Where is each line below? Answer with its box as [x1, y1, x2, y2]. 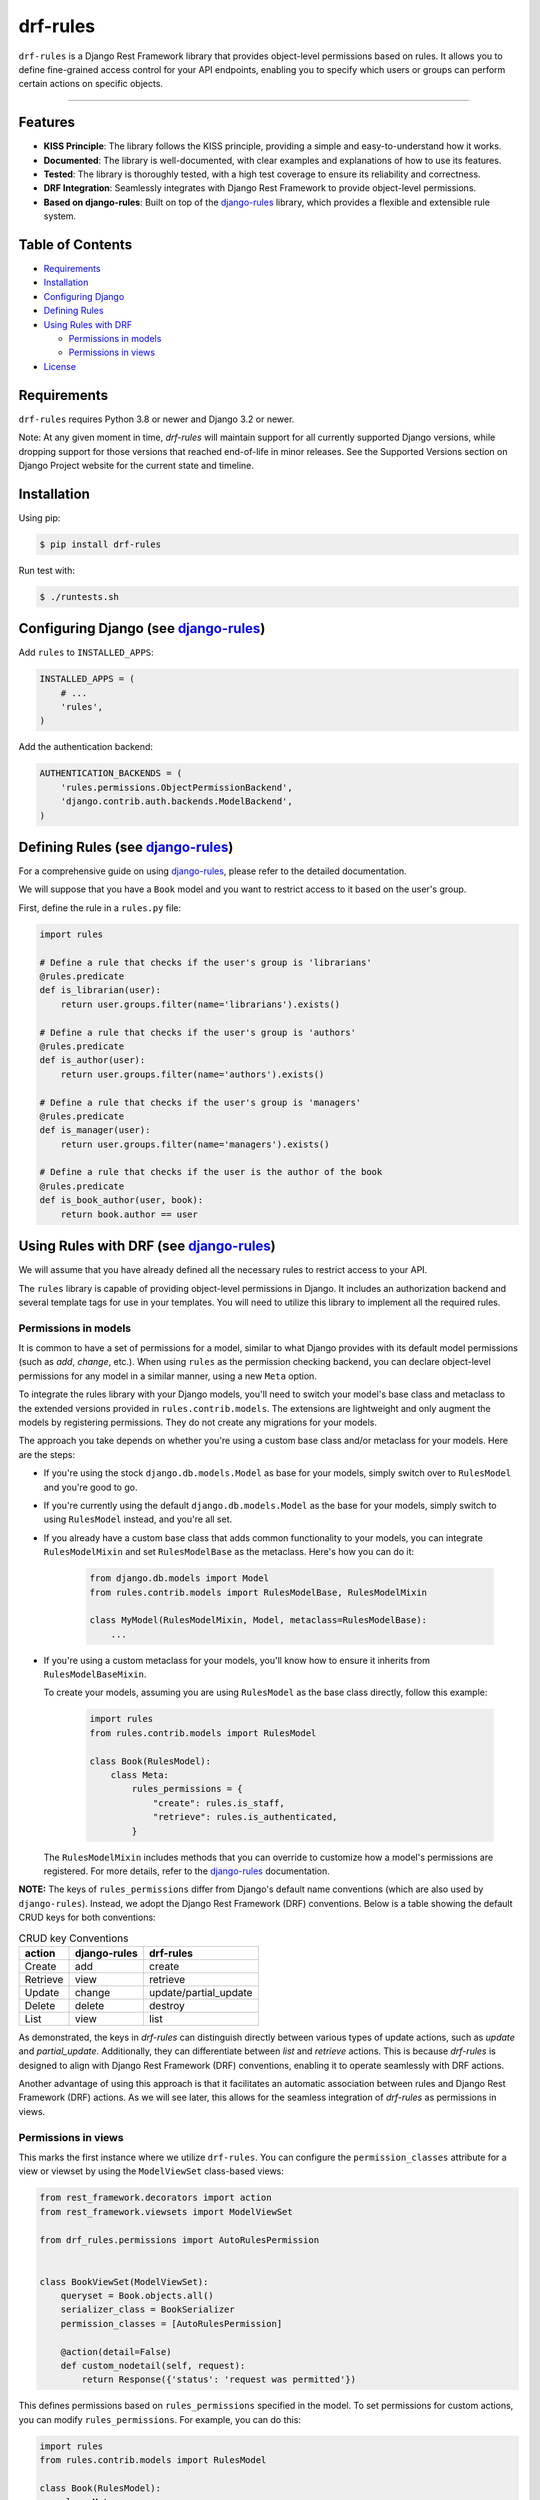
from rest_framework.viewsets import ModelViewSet [39, 2206, 294, 2217]
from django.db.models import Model [89, 1573, 270, 1584]
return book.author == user [60, 1208, 199, 1220]
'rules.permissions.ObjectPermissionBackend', [60, 781, 294, 793]
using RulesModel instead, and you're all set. [43, 1513, 233, 1525]
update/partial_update [148, 1985, 253, 1999]
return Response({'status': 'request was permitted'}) [81, 2374, 357, 2385]
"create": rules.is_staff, [152, 1797, 285, 1809]
